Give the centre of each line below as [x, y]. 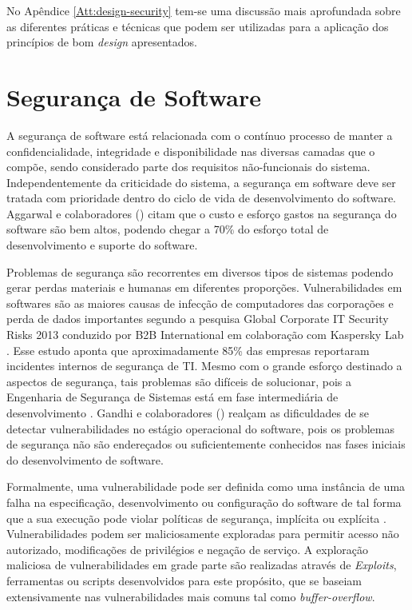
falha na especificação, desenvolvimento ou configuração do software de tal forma [204, 502]
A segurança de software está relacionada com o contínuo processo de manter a [200, 135]
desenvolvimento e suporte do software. [102, 245]
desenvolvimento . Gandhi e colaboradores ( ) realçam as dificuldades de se [188, 413]
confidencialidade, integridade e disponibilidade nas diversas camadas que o [191, 151]
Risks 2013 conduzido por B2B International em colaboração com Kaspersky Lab [205, 335]
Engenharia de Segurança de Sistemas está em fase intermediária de [172, 397]
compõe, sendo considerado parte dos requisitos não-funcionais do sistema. [188, 167]
